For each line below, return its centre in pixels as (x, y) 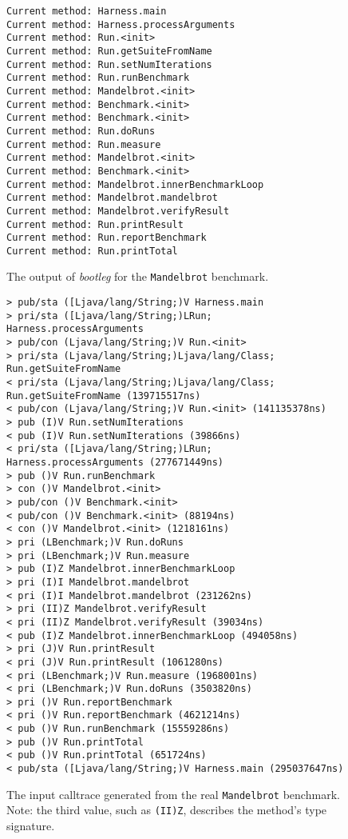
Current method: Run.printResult (95, 224)
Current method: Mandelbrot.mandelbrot (112, 198)
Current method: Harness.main (87, 11)
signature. (31, 826)
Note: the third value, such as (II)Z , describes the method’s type (167, 810)
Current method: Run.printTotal (92, 251)
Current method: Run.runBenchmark (98, 78)
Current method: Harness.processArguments (121, 24)
